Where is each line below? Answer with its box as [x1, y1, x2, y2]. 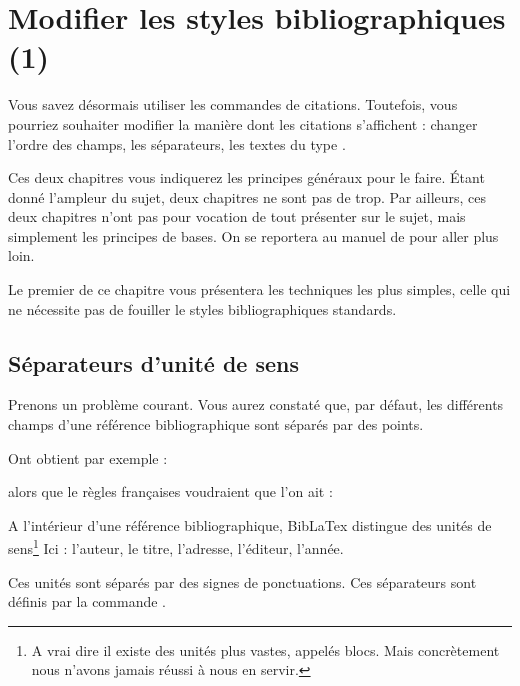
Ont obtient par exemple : [8, 447, 168, 468]
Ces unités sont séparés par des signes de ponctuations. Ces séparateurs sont [8, 571, 477, 592]
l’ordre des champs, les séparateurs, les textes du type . [8, 133, 346, 154]
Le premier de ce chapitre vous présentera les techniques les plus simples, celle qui [8, 279, 511, 300]
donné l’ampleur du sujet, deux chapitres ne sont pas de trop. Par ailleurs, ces [8, 186, 487, 207]
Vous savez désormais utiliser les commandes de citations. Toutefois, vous [8, 94, 458, 115]
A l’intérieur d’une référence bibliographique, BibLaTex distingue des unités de [8, 514, 492, 535]
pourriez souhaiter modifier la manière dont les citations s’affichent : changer [8, 113, 478, 134]
